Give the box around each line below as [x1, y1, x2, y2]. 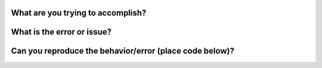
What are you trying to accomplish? [11, 8, 147, 18]
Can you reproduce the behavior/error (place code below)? [11, 46, 235, 56]
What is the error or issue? [11, 27, 112, 37]
